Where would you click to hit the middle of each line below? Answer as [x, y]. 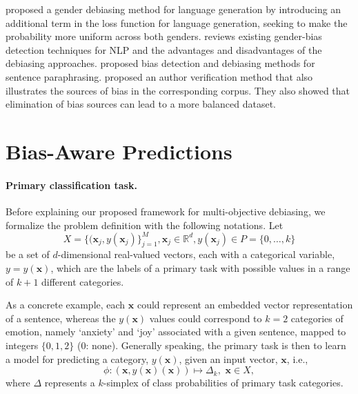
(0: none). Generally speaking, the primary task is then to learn [211, 345]
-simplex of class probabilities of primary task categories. [223, 383]
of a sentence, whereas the [61, 318]
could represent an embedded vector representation [245, 305]
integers [22, 345]
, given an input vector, [228, 358]
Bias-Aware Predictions [119, 151]
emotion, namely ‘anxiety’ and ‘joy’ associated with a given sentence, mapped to [176, 332]
